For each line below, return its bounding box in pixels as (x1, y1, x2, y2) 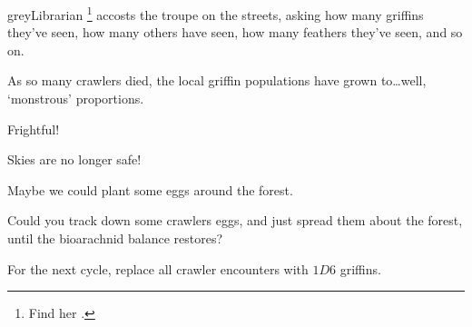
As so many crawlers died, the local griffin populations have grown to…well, (7, 71, 427, 90)
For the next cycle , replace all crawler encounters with (7, 259, 309, 278)
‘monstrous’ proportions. (7, 89, 144, 108)
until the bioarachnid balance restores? (7, 229, 223, 247)
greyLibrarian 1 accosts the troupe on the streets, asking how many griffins (7, 3, 424, 24)
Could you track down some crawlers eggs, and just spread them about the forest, (7, 211, 463, 230)
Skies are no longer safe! (7, 150, 142, 169)
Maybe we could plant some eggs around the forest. (7, 180, 293, 199)
